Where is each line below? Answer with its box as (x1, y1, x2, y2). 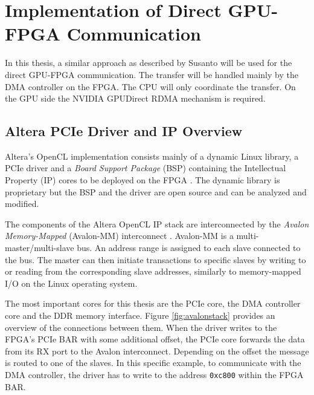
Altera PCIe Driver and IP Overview (5, 122, 243, 140)
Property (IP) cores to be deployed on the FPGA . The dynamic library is (5, 174, 280, 186)
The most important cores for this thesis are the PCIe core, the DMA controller (5, 297, 301, 310)
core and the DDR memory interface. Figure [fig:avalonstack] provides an (5, 309, 275, 322)
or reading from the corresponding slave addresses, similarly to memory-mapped (5, 265, 301, 278)
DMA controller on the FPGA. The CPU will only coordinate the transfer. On (5, 80, 296, 93)
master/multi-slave (5, 241, 74, 254)
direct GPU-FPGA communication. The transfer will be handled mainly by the (5, 68, 298, 80)
